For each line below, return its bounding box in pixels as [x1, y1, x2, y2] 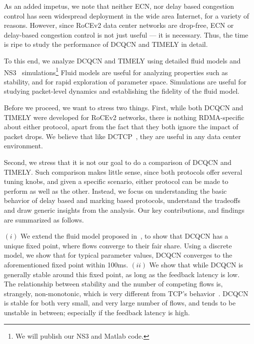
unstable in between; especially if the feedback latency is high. [4, 307, 190, 317]
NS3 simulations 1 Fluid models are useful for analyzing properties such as [4, 65, 228, 77]
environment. [4, 141, 43, 151]
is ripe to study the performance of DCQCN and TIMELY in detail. [4, 39, 208, 49]
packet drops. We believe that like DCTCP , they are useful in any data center [4, 131, 241, 141]
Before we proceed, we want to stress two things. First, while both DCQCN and [4, 102, 243, 112]
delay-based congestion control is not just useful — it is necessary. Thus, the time [4, 29, 249, 40]
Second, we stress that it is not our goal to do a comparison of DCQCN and [4, 157, 232, 167]
